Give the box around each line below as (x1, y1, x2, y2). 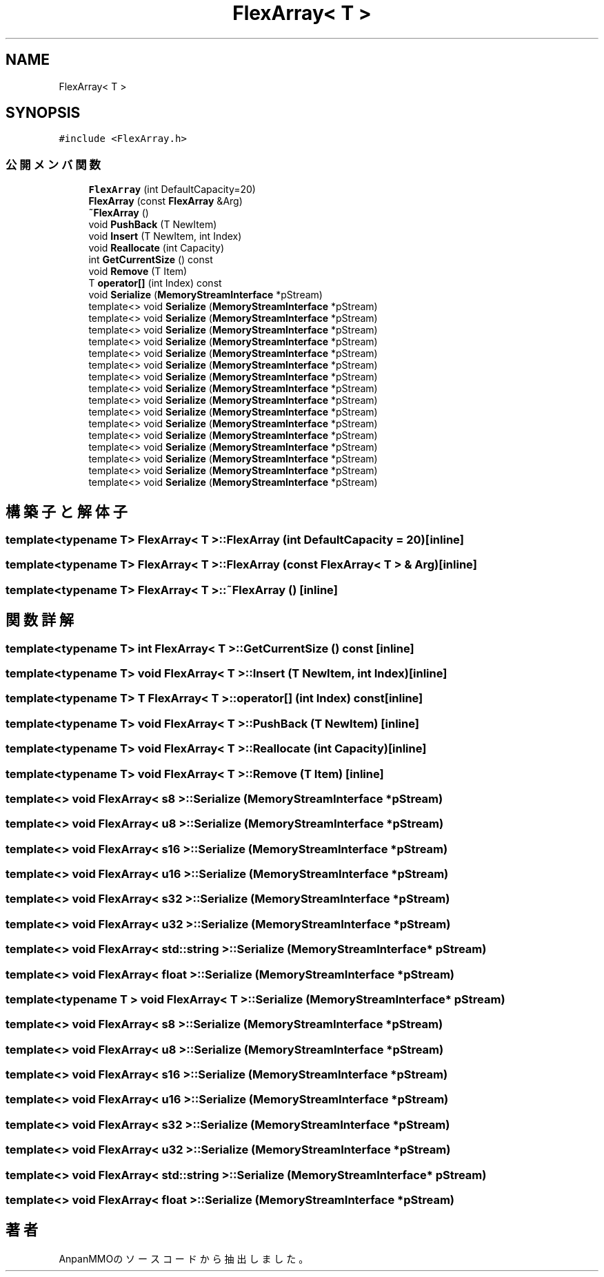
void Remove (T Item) (88, 265, 188, 278)
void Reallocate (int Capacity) (88, 242, 225, 254)
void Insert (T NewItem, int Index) (88, 230, 242, 243)
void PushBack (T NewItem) (88, 218, 217, 231)
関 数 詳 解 (6, 611, 74, 629)
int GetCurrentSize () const (88, 254, 213, 266)
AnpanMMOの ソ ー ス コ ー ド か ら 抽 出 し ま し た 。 (59, 1252, 309, 1265)
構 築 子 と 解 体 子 (6, 502, 128, 520)
